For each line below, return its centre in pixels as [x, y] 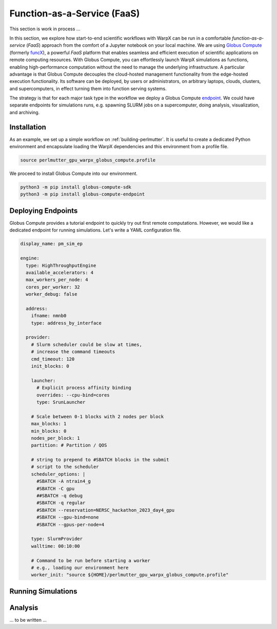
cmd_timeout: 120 [53, 359]
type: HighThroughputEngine [61, 265]
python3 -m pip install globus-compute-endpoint [83, 194]
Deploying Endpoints [44, 211]
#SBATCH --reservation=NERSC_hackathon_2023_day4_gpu [106, 510]
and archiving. [25, 112]
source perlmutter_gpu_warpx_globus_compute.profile [88, 160]
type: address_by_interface [66, 323]
